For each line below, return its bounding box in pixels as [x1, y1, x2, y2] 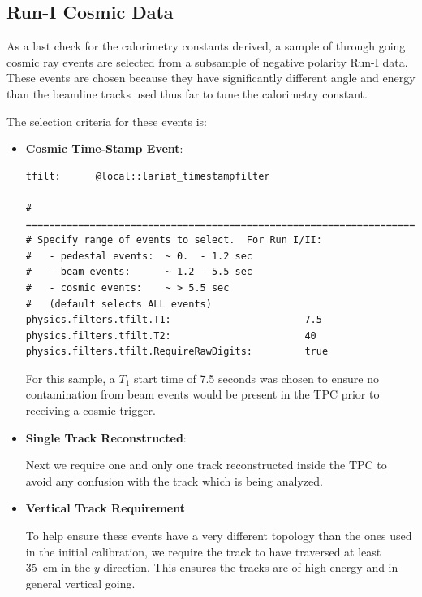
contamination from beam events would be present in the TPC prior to [25, 386, 380, 403]
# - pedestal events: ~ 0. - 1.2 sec [25, 250, 252, 262]
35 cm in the [25, 559, 91, 576]
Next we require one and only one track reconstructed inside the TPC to [25, 456, 387, 473]
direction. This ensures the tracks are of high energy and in [103, 559, 398, 576]
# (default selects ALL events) [25, 298, 212, 310]
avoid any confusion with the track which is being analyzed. [25, 472, 323, 489]
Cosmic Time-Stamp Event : [25, 140, 183, 157]
